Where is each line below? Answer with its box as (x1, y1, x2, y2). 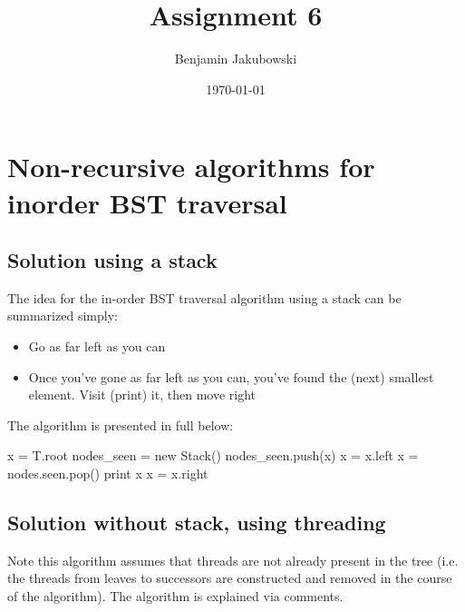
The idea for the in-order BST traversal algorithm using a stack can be (7, 288, 402, 307)
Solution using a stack (7, 246, 218, 274)
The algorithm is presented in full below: (7, 415, 234, 434)
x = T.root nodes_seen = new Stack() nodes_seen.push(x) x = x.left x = (7, 446, 419, 465)
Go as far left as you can (28, 337, 166, 356)
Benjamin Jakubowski (174, 49, 297, 68)
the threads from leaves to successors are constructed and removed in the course (7, 568, 452, 587)
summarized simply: (7, 306, 118, 325)
